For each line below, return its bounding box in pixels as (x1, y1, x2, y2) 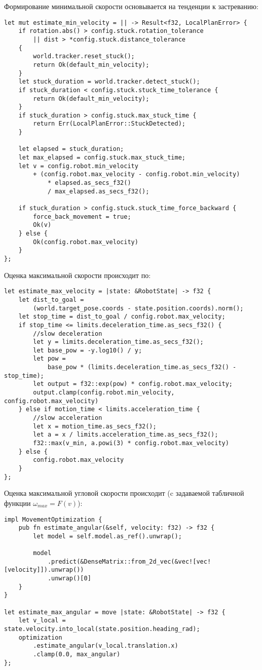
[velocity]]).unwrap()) (4, 566, 84, 574)
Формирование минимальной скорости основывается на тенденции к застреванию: (4, 1, 258, 11)
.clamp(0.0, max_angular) (33, 651, 121, 658)
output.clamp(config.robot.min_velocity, (33, 389, 175, 397)
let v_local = (18, 617, 66, 624)
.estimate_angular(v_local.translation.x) (33, 642, 178, 650)
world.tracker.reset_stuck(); (33, 53, 135, 60)
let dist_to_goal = (18, 296, 84, 303)
